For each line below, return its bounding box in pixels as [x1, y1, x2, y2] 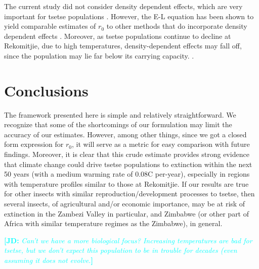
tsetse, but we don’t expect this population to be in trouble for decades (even [4, 245, 237, 255]
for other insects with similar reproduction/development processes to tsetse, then [4, 188, 255, 199]
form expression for [4, 139, 64, 149]
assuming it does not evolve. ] [4, 255, 93, 265]
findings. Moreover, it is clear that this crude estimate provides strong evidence [4, 149, 249, 159]
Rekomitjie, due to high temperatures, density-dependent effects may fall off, [4, 40, 242, 51]
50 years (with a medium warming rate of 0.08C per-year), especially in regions [4, 169, 250, 179]
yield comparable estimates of [4, 21, 96, 31]
